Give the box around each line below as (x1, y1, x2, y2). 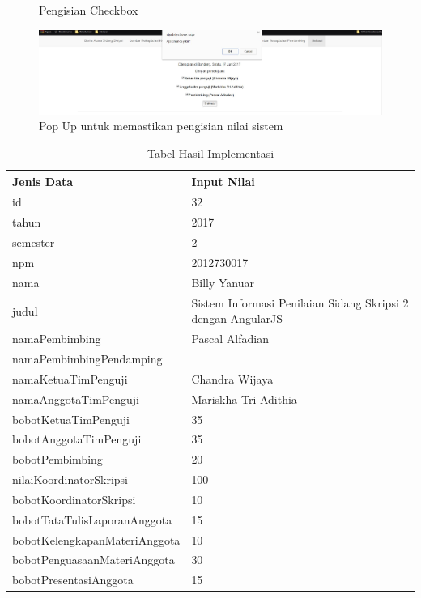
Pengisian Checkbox (39, 2, 138, 18)
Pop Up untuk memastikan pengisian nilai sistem (39, 117, 283, 134)
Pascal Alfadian (191, 330, 269, 347)
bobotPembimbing (12, 451, 103, 468)
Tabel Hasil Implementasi (147, 145, 274, 162)
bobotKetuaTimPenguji (12, 410, 130, 427)
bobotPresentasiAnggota (12, 571, 134, 588)
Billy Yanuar (191, 274, 255, 291)
